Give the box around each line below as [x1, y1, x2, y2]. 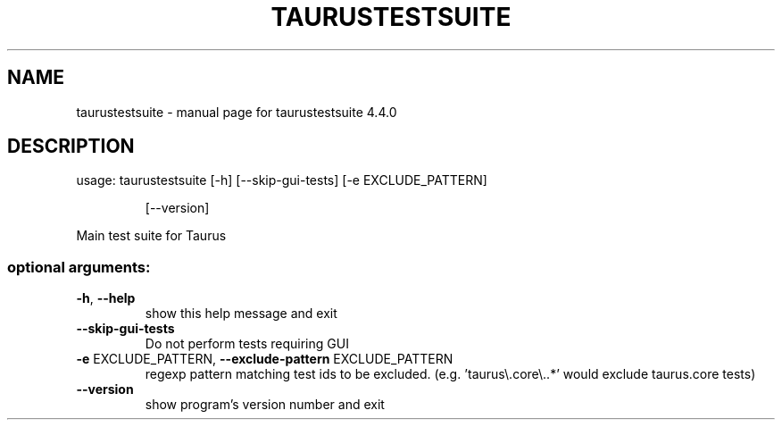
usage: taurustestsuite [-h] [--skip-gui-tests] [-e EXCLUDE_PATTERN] [76, 172, 487, 188]
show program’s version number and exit [145, 397, 385, 413]
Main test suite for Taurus [76, 228, 227, 244]
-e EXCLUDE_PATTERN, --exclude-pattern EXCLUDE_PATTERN [76, 351, 453, 367]
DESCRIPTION [7, 135, 135, 158]
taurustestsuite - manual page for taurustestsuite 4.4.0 [76, 104, 397, 120]
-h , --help [76, 290, 136, 306]
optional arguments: [7, 257, 151, 276]
